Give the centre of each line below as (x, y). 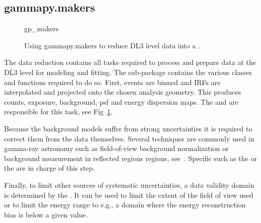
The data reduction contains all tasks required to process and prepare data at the (130, 62)
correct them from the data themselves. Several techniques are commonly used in (129, 138)
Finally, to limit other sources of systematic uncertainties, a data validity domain (129, 184)
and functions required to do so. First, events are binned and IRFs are (112, 82)
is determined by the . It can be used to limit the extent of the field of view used (129, 195)
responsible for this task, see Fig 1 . (58, 111)
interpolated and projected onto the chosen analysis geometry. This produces (123, 92)
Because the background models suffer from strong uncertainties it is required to (128, 128)
